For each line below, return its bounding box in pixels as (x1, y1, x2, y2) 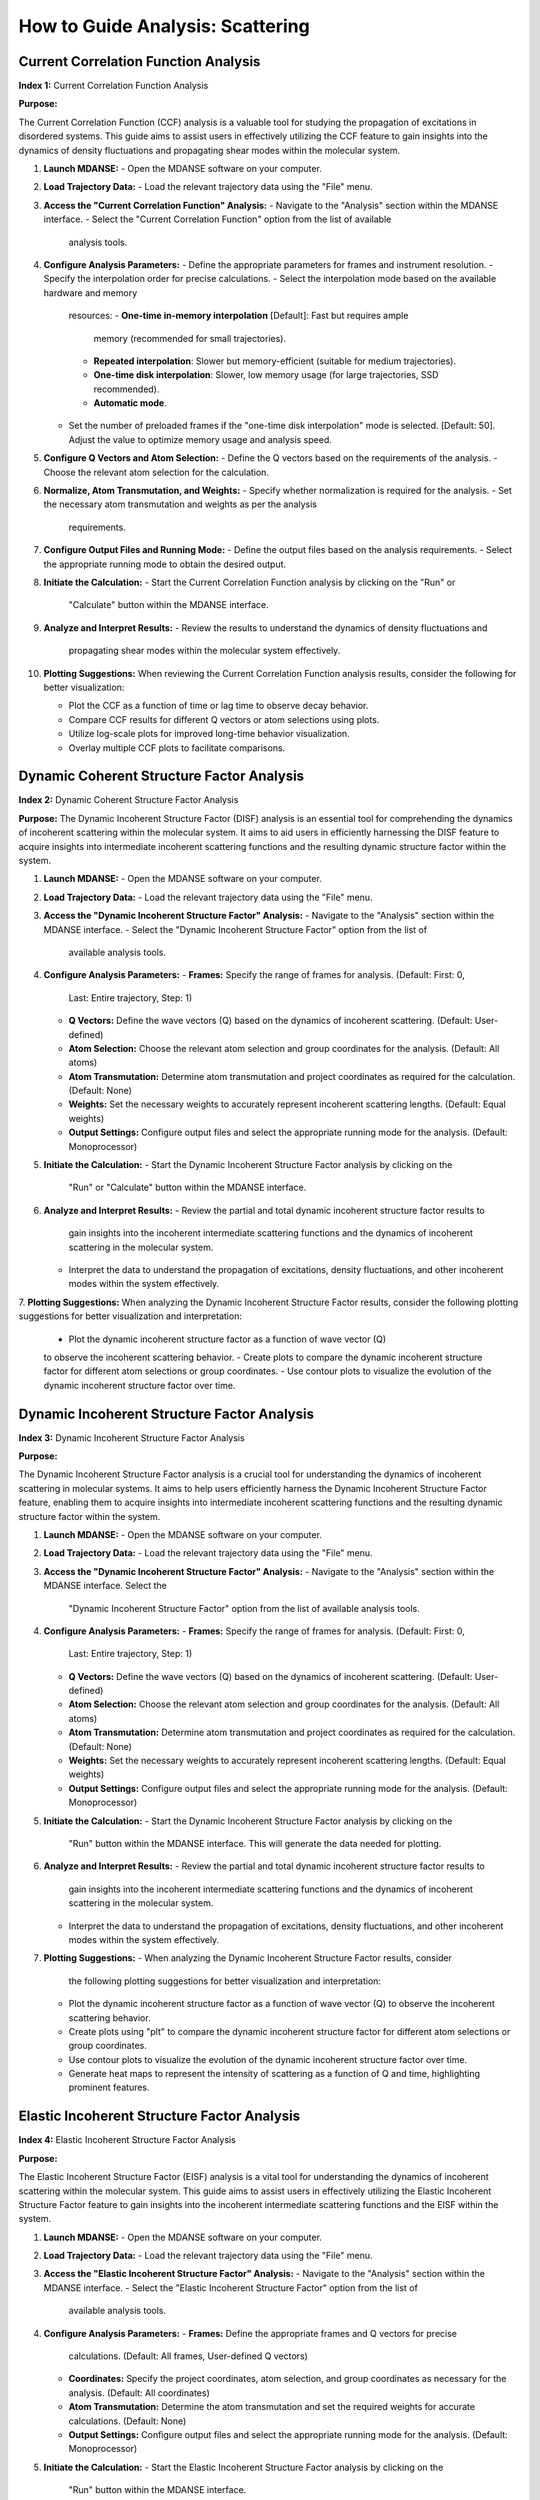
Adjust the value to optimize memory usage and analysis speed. (68, 433, 332, 445)
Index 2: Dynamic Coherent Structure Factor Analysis (18, 794, 239, 806)
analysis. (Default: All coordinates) (68, 2386, 210, 2399)
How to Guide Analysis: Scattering (18, 15, 310, 37)
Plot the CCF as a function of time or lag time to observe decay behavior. (68, 700, 369, 712)
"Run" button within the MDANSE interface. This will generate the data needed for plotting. (68, 1837, 442, 1849)
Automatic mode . (93, 397, 167, 409)
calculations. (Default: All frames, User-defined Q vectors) (68, 2350, 309, 2362)
